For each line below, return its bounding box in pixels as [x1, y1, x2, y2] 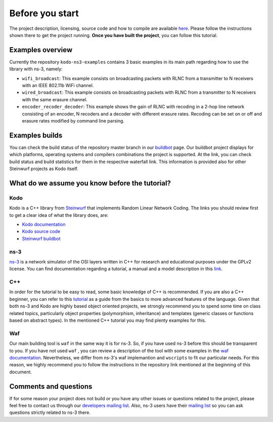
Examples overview [9, 46, 73, 54]
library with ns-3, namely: [9, 66, 63, 72]
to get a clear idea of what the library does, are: [9, 212, 109, 218]
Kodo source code [22, 228, 61, 235]
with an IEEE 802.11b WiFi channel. [22, 83, 94, 89]
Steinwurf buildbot [22, 236, 61, 242]
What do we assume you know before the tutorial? [9, 179, 171, 187]
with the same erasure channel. [22, 96, 88, 102]
